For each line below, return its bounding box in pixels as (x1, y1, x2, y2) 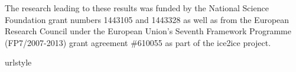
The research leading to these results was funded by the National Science (5, 2, 269, 14)
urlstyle (5, 56, 32, 68)
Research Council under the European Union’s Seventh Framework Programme (5, 25, 291, 37)
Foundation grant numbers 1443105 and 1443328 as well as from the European (5, 13, 290, 25)
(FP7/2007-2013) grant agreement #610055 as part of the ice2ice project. (5, 36, 271, 48)
